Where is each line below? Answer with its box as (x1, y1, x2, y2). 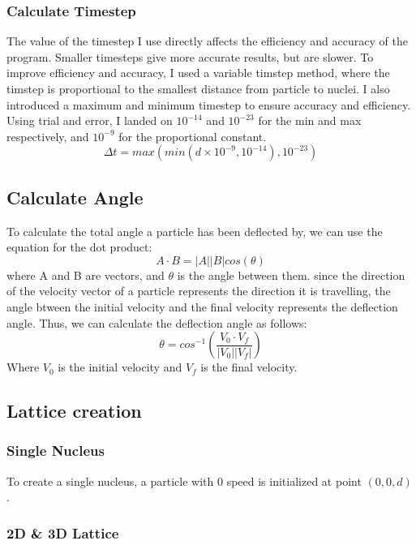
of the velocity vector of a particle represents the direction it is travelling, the (6, 282, 391, 299)
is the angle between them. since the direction (177, 266, 405, 283)
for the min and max (258, 112, 362, 129)
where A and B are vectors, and (6, 266, 165, 283)
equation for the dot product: (6, 238, 152, 255)
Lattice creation (6, 398, 142, 423)
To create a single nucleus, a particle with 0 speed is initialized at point (6, 472, 362, 489)
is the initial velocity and (58, 358, 182, 375)
